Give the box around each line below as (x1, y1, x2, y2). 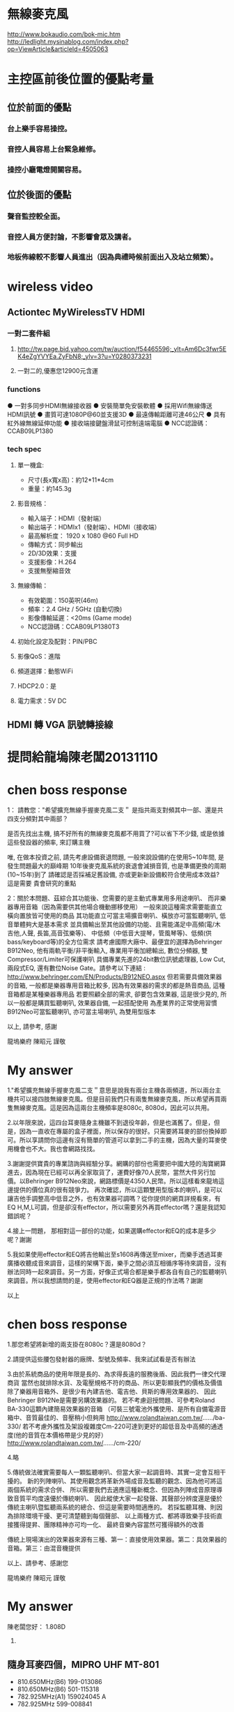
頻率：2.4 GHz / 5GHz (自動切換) (27, 605, 123, 613)
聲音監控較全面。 (7, 211, 65, 221)
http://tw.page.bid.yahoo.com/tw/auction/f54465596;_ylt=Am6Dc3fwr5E (17, 345, 227, 353)
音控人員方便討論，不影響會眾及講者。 (7, 232, 136, 242)
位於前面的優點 (7, 101, 72, 113)
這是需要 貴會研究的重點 (7, 879, 77, 888)
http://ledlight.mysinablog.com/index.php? (7, 37, 129, 45)
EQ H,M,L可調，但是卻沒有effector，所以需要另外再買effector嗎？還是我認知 (7, 1203, 226, 1212)
